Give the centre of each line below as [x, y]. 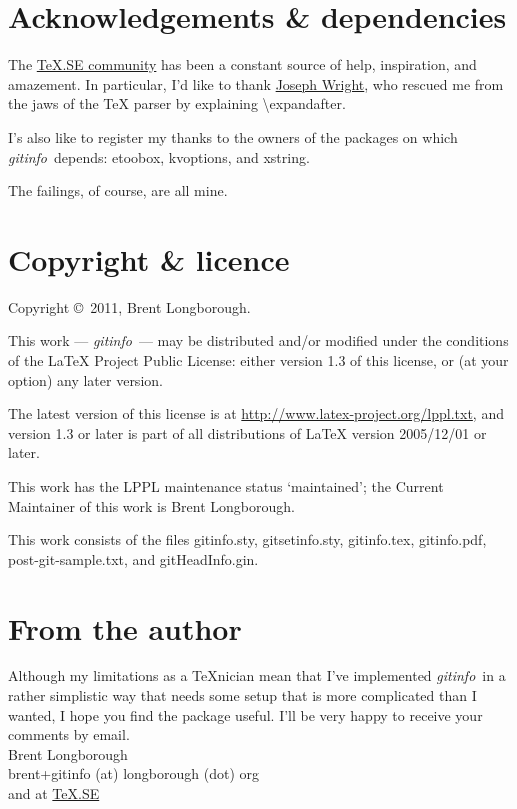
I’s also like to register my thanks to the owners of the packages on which [233, 136]
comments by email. [69, 734]
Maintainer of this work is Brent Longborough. [151, 505]
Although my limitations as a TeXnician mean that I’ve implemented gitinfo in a [257, 675]
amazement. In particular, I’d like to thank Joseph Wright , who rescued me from [256, 83]
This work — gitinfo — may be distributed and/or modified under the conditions [258, 340]
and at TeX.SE [54, 793]
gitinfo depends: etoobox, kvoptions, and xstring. [159, 156]
